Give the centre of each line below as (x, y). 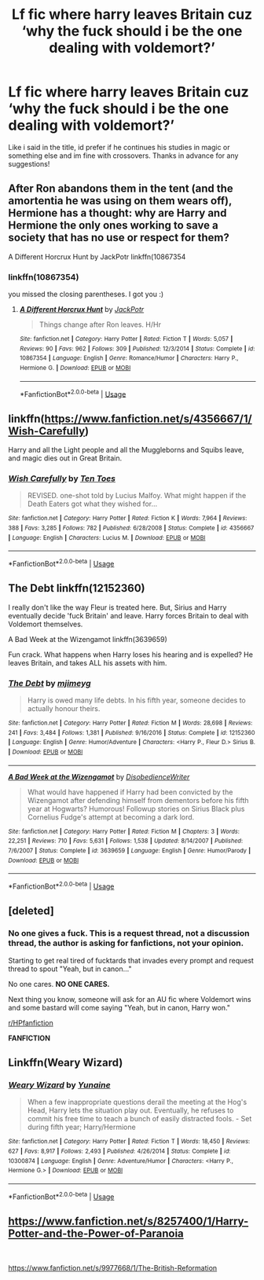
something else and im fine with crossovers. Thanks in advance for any (123, 156)
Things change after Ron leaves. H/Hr (100, 325)
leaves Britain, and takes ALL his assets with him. (88, 662)
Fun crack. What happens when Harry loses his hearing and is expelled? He (131, 655)
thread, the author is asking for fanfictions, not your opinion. (126, 943)
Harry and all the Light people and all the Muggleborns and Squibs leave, (126, 450)
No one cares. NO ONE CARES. (59, 984)
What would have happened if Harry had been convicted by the (130, 792)
